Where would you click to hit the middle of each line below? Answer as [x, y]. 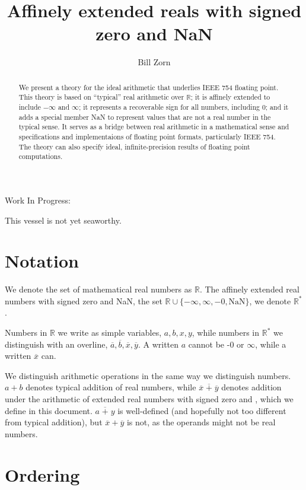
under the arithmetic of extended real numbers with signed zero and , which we [149, 399]
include [30, 107]
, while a [271, 344]
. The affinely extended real [249, 289]
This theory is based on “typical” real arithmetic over [101, 97]
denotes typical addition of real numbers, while [111, 387]
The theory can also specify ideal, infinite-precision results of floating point [134, 146]
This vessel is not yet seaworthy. [63, 220]
